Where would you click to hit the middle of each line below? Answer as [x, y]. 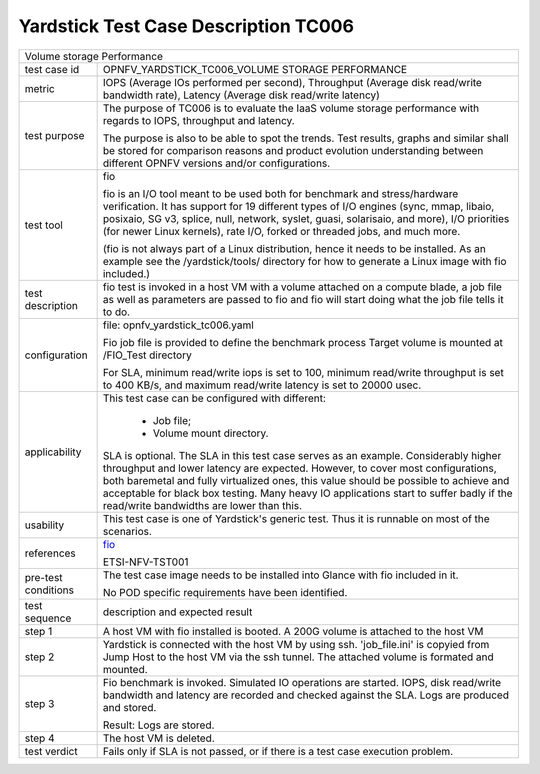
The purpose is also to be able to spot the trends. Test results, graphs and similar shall [305, 138]
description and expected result [177, 612]
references [50, 553]
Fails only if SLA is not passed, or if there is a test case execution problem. [278, 751]
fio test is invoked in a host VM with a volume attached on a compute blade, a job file [302, 287]
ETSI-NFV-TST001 [145, 562]
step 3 [39, 703]
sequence [48, 618]
